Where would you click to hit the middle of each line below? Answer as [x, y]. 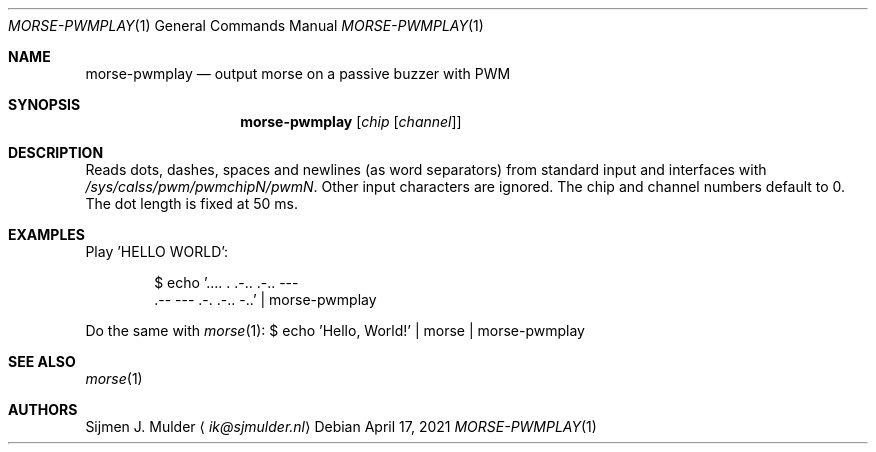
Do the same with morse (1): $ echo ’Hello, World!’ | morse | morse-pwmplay [335, 330]
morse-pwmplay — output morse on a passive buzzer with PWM [298, 73]
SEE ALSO [42, 361]
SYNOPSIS [44, 104]
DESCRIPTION [56, 152]
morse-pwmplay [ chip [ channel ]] [351, 121]
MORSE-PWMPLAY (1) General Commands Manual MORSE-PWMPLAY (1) [246, 25]
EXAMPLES [46, 234]
